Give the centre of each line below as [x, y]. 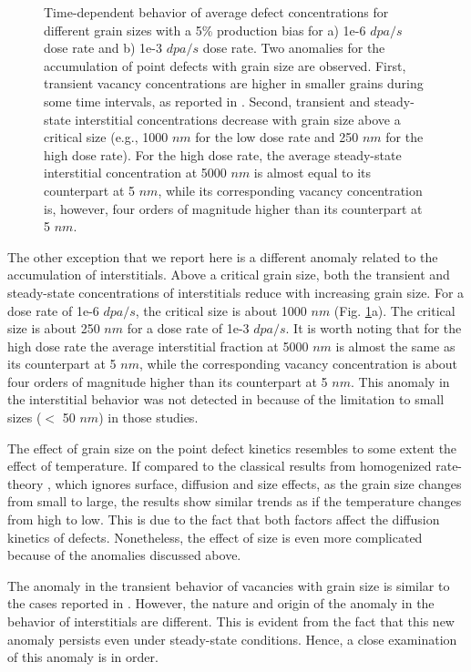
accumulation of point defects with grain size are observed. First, [225, 65]
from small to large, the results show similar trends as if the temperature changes [235, 501]
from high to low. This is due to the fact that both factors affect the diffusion [224, 519]
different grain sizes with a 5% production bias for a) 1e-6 [205, 30]
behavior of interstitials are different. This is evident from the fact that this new [231, 621]
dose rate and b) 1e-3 [103, 48]
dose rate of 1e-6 [53, 310]
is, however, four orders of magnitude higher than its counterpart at [233, 208]
